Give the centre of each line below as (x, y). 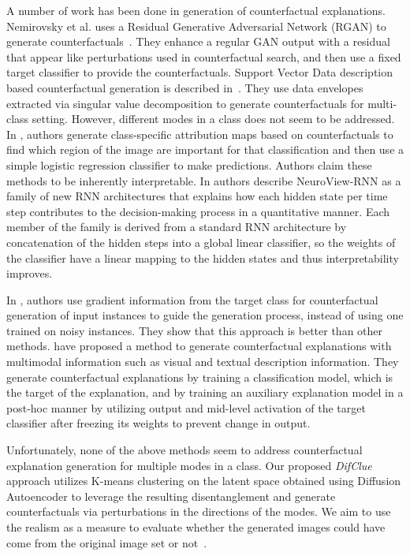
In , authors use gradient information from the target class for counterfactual (192, 299)
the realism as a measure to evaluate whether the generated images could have (196, 527)
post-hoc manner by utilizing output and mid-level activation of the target (186, 407)
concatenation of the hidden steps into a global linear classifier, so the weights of (201, 242)
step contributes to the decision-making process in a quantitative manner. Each (198, 211)
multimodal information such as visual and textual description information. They (203, 362)
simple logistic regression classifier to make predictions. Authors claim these (189, 164)
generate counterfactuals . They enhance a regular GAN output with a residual (198, 41)
